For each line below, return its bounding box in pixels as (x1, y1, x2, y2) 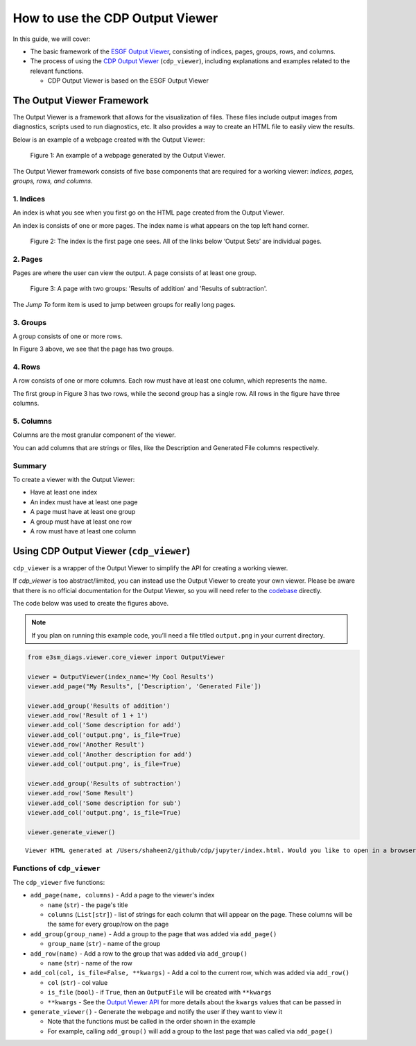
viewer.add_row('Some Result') (27, 789, 135, 797)
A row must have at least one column (30, 526, 137, 535)
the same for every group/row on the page (47, 920, 169, 929)
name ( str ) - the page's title (47, 900, 128, 909)
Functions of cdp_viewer (12, 863, 101, 873)
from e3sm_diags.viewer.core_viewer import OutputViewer (27, 653, 225, 661)
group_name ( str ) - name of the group (47, 940, 161, 948)
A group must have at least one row (30, 517, 132, 526)
